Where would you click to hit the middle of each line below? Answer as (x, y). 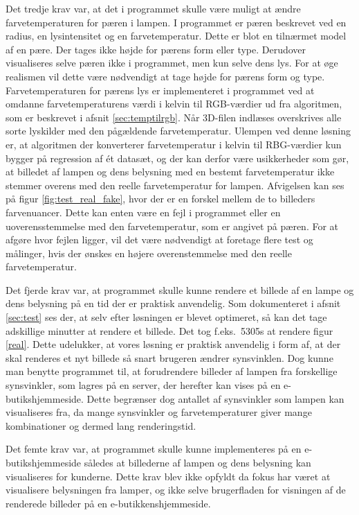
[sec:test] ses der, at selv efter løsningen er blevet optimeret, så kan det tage (166, 317)
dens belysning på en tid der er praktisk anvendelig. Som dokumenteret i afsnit (173, 303)
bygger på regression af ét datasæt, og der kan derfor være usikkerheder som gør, (177, 158)
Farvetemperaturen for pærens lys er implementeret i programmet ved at (160, 90)
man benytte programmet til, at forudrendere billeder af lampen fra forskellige (172, 371)
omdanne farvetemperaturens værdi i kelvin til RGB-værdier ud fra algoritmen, (174, 104)
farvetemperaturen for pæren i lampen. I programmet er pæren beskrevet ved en (176, 22)
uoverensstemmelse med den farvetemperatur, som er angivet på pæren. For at (172, 226)
